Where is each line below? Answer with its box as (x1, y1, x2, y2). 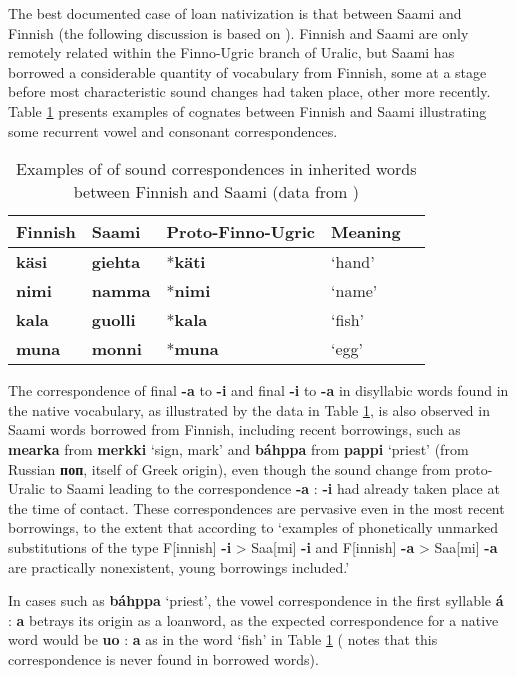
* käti (166, 250, 206, 274)
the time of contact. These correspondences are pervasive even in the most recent (8, 497, 505, 518)
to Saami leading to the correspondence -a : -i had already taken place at (49, 478, 500, 499)
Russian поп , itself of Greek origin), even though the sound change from (8, 458, 451, 479)
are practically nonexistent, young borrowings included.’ (8, 556, 350, 577)
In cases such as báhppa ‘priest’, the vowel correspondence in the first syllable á (8, 590, 504, 611)
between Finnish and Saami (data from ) (73, 180, 359, 204)
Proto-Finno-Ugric (166, 220, 316, 244)
